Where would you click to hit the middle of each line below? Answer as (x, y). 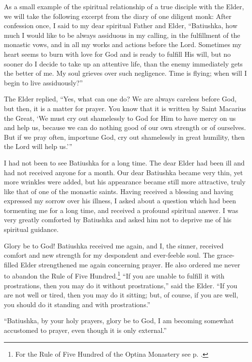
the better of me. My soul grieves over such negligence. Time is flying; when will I (126, 73)
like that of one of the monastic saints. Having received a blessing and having (119, 191)
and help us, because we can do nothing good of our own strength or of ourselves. (125, 127)
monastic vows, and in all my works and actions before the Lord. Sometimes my (123, 44)
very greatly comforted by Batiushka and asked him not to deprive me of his (118, 220)
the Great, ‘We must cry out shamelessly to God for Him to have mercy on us (120, 118)
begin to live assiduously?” (43, 82)
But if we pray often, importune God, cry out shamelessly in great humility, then (124, 137)
